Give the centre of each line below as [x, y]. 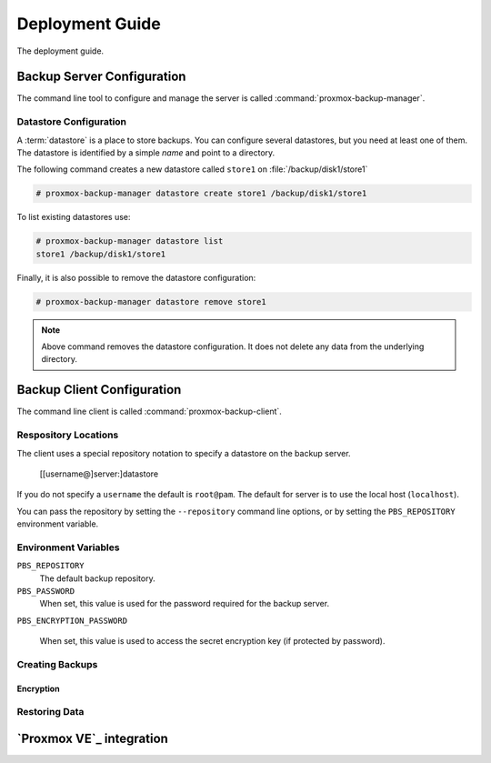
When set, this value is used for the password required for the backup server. [185, 604]
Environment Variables [68, 547]
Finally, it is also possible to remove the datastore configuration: [136, 277]
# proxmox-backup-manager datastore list [130, 241]
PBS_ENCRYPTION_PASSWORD [72, 620]
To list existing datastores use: [74, 217]
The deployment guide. [60, 51]
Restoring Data [50, 712]
